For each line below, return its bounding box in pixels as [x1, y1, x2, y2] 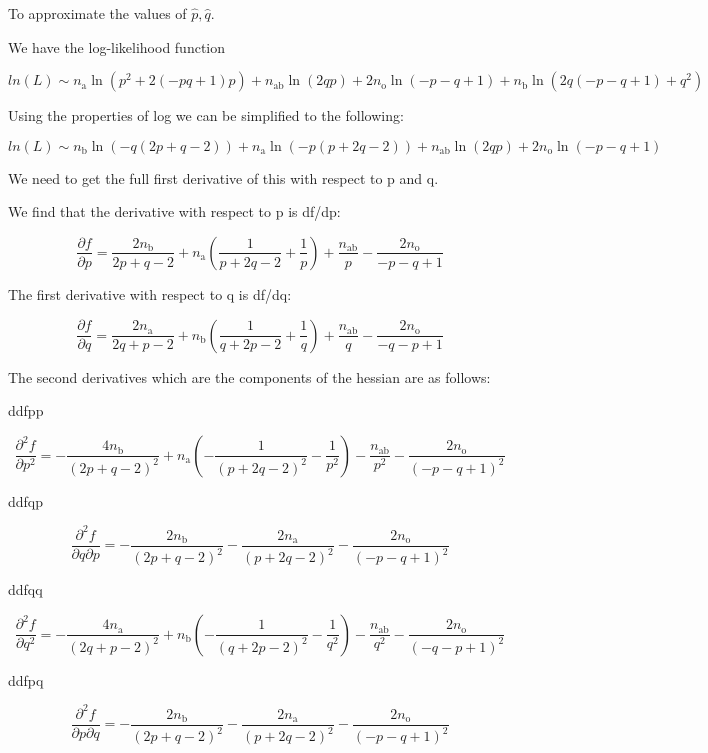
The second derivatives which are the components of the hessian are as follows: [8, 366, 491, 387]
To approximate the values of [8, 3, 187, 23]
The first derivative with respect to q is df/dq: [8, 283, 292, 304]
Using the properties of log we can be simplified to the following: [8, 105, 404, 126]
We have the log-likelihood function [8, 36, 226, 57]
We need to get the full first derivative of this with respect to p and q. [8, 167, 439, 188]
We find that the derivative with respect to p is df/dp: [8, 201, 341, 222]
